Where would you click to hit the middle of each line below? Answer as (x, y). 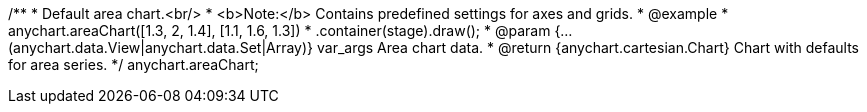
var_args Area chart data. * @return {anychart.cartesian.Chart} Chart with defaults (587, 47)
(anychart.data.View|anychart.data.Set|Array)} (161, 47)
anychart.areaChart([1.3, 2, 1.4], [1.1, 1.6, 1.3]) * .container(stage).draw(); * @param (279, 30)
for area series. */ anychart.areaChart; (133, 64)
